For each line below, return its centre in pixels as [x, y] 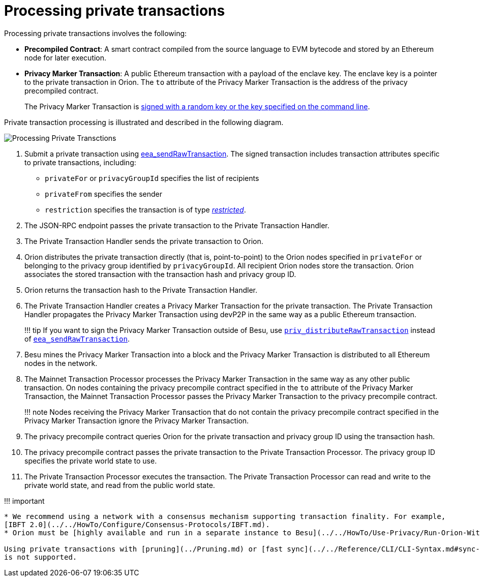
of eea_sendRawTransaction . [77, 339]
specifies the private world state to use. [91, 461]
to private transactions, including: [80, 162]
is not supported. [41, 557]
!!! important [24, 501]
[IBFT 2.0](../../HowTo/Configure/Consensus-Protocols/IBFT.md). [137, 524]
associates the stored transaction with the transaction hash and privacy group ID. [160, 274]
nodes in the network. [61, 363]
